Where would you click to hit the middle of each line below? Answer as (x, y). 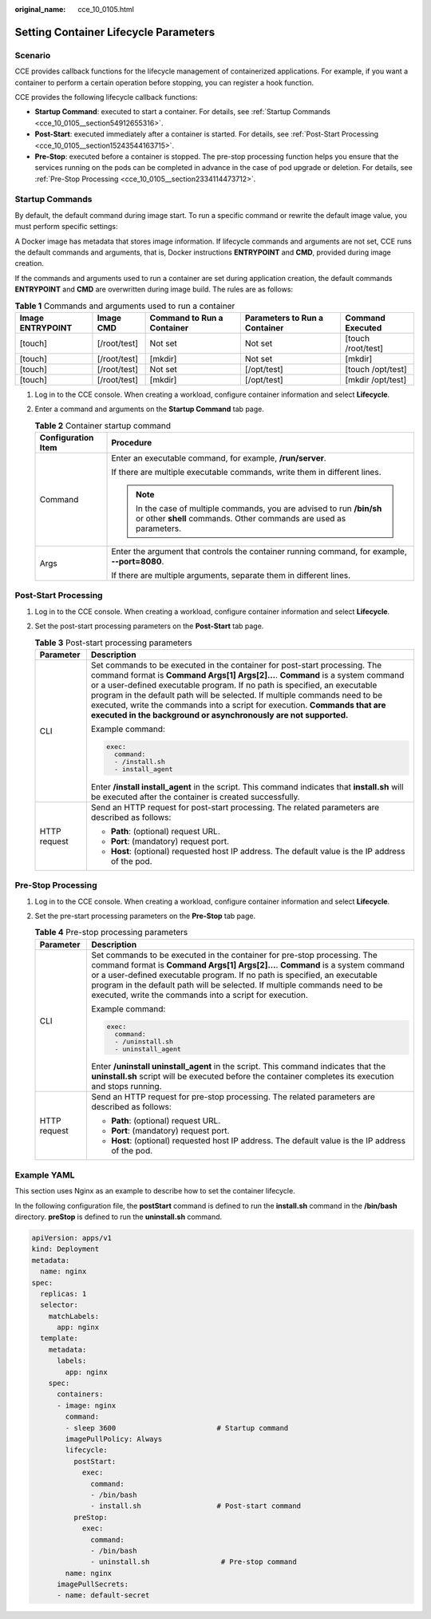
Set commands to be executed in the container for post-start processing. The (236, 665)
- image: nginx (87, 1405)
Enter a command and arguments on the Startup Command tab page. (150, 409)
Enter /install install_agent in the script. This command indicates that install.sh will (247, 786)
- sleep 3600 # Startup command (177, 1428)
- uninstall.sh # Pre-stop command (194, 1562)
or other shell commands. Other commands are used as (241, 519)
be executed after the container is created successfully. (195, 797)
